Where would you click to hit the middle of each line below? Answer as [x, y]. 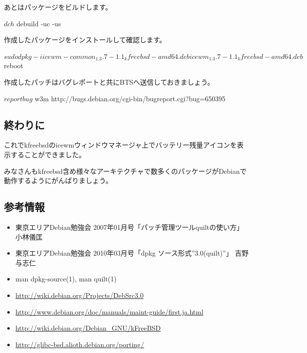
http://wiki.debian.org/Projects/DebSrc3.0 [79, 295]
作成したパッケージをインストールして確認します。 [85, 40]
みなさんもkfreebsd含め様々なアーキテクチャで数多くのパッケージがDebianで [125, 171]
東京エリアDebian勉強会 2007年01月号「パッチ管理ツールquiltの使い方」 [129, 227]
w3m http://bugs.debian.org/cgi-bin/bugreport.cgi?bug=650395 [130, 98]
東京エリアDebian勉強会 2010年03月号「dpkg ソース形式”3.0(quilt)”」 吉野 [132, 253]
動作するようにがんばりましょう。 [58, 180]
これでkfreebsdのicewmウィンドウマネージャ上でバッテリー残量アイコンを [120, 145]
